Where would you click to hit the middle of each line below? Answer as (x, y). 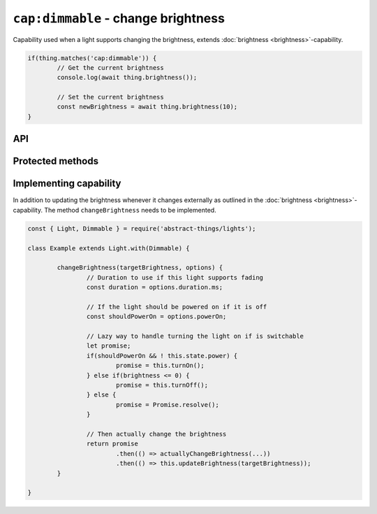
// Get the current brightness (110, 67)
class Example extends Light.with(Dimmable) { (109, 248)
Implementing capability (67, 184)
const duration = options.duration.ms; (155, 287)
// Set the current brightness (110, 97)
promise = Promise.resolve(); (167, 405)
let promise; (109, 346)
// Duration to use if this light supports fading (175, 277)
